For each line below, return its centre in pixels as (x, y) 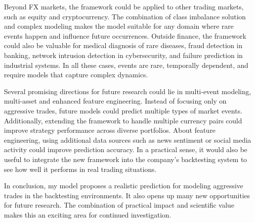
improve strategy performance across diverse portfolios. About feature (110, 130)
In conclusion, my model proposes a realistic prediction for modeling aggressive (124, 186)
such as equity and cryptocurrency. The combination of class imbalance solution (125, 16)
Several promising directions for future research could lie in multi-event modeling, (127, 91)
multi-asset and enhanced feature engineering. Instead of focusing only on (115, 101)
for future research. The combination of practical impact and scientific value (119, 205)
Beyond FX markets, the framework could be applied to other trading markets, (124, 6)
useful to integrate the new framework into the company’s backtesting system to (126, 159)
